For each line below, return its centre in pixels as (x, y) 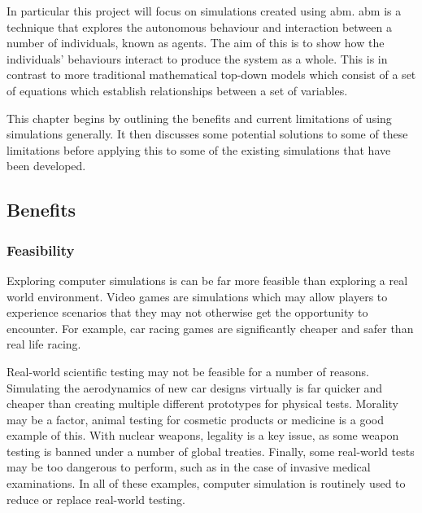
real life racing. (44, 344)
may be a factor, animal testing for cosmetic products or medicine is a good (195, 419)
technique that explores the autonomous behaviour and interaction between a (199, 26)
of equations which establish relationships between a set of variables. (177, 90)
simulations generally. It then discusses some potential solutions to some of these (207, 134)
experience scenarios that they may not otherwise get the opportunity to (187, 312)
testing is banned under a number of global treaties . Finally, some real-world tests (211, 451)
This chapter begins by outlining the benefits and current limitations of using (199, 118)
